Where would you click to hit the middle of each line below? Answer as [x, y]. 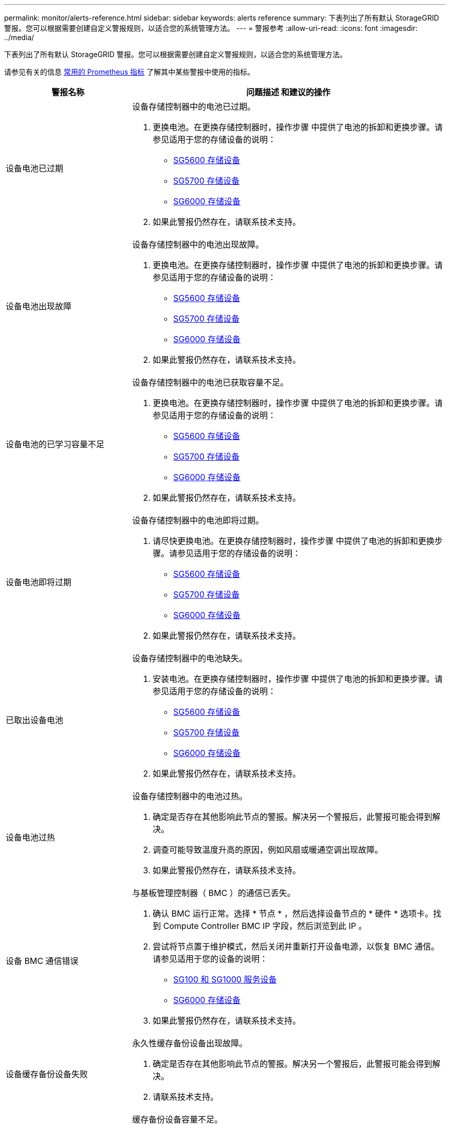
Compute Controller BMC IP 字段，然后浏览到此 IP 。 [265, 926]
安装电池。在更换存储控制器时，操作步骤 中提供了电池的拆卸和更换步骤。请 [298, 679]
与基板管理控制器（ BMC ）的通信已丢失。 [214, 893]
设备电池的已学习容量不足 [55, 444]
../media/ [19, 37]
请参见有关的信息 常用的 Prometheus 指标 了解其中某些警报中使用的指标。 [129, 72]
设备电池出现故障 [39, 306]
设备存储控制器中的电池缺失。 [190, 658]
